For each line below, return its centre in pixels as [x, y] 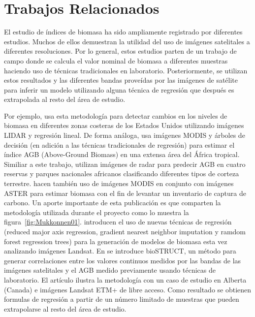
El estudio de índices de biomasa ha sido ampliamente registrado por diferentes [123, 32]
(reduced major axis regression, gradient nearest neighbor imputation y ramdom [125, 231]
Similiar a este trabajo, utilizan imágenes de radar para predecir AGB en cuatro [125, 164]
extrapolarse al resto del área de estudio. [65, 308]
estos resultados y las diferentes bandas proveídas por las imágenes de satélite [121, 80]
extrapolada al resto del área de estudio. [65, 99]
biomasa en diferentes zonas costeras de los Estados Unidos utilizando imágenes [124, 125]
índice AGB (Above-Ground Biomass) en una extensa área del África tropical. [122, 154]
